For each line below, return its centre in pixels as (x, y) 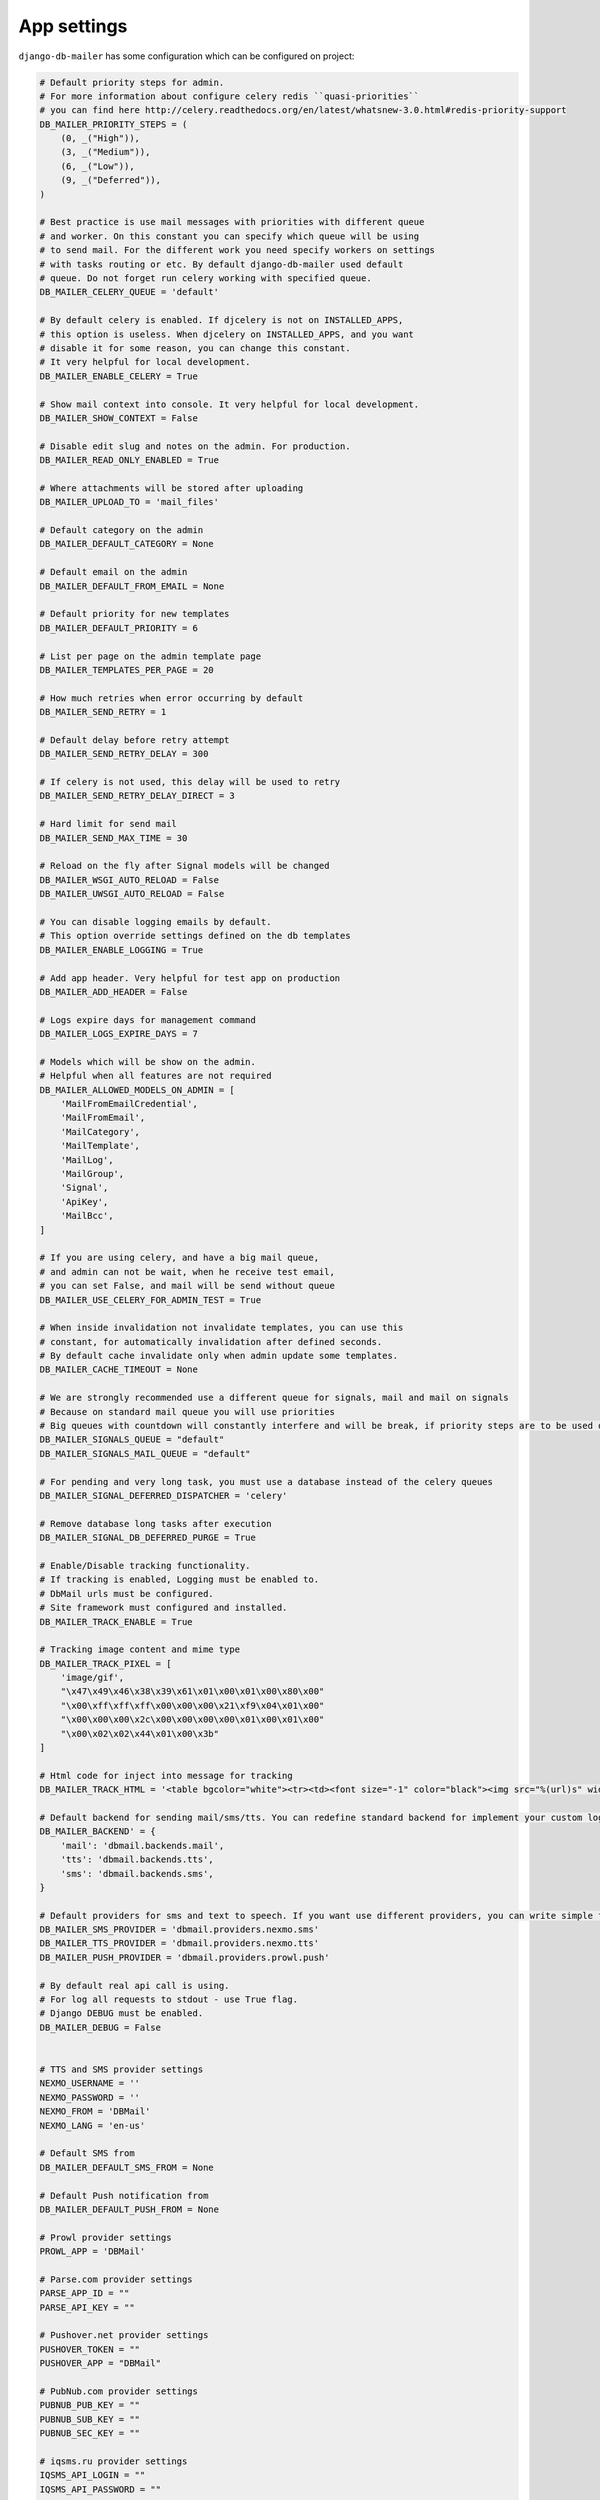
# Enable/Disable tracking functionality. (145, 1565)
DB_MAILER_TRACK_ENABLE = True (116, 1621)
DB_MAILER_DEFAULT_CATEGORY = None (126, 544)
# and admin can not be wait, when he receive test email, (187, 1271)
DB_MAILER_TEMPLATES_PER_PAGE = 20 (126, 669)
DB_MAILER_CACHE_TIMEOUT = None (119, 1369)
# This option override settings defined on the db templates (195, 936)
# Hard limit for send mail (108, 824)
